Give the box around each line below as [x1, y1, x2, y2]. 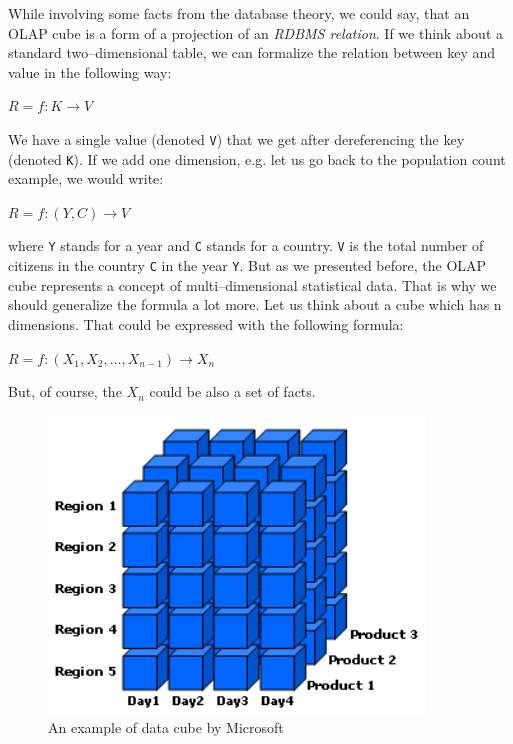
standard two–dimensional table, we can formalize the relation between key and [8, 42, 496, 63]
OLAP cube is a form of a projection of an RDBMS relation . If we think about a [8, 22, 503, 43]
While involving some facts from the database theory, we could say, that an [8, 3, 470, 23]
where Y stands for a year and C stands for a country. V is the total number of [8, 235, 484, 256]
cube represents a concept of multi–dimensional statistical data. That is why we [8, 274, 497, 295]
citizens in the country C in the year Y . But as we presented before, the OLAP [8, 255, 487, 276]
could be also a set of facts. [149, 381, 316, 402]
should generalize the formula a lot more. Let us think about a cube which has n [8, 294, 502, 315]
